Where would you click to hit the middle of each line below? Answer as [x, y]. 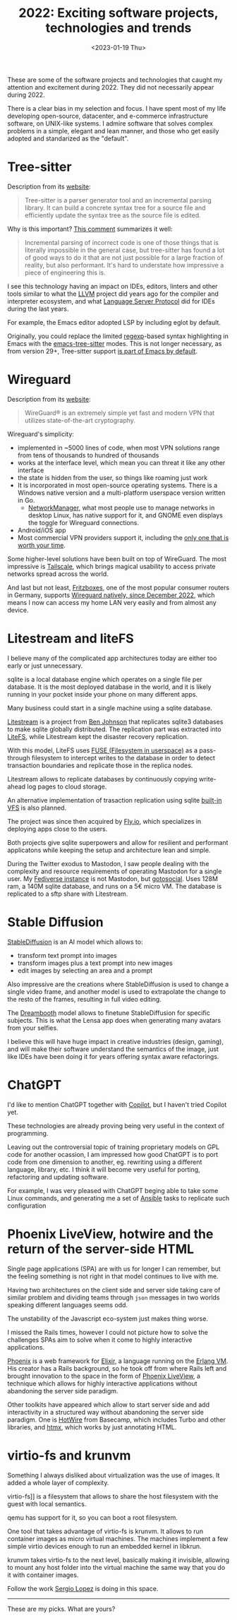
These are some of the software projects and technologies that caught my [115, 80]
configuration [27, 1206]
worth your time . [41, 545]
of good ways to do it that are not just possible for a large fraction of [124, 257]
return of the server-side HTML [101, 1249]
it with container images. [43, 1575]
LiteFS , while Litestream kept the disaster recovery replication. [98, 736]
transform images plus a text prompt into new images [95, 963]
